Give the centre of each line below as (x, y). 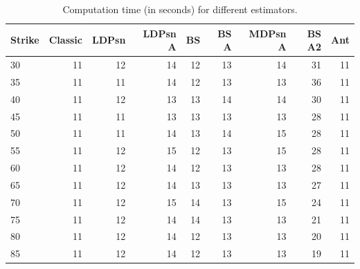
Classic (65, 40)
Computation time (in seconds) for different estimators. (180, 9)
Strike (25, 40)
